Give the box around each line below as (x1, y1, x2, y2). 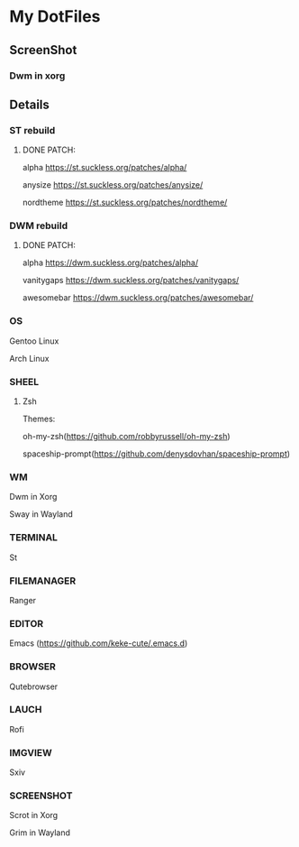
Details (9, 97, 50, 112)
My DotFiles (9, 6, 101, 27)
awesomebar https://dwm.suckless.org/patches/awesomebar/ (22, 292, 254, 303)
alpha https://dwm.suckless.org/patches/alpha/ (22, 257, 199, 268)
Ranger (9, 594, 37, 605)
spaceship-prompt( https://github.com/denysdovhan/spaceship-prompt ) (22, 448, 291, 459)
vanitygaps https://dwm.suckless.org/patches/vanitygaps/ (22, 275, 240, 286)
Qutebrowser (9, 681, 59, 692)
